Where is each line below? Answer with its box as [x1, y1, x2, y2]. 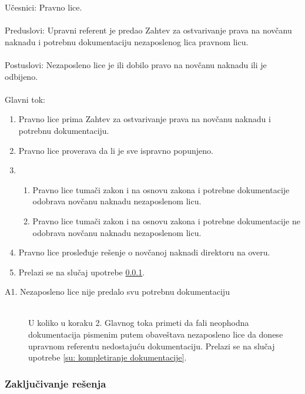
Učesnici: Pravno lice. [5, 1, 82, 13]
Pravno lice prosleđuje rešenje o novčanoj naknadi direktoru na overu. [18, 246, 270, 258]
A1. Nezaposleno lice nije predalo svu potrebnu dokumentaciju [5, 285, 230, 298]
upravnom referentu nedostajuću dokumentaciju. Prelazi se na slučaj [28, 339, 275, 352]
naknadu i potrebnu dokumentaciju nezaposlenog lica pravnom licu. [5, 35, 249, 48]
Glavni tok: [5, 93, 45, 105]
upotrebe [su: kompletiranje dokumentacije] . [28, 351, 187, 363]
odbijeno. [5, 70, 38, 82]
